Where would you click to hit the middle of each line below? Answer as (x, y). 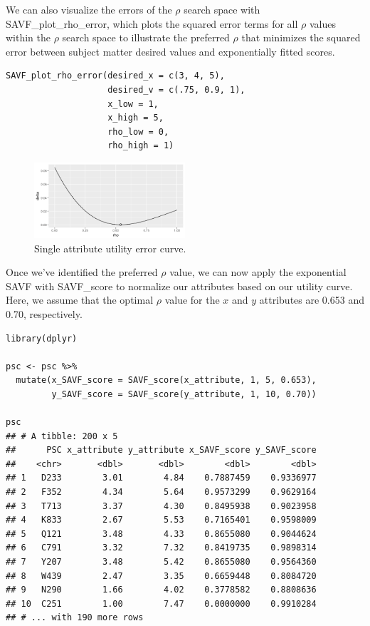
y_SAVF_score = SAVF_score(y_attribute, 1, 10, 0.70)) (184, 394)
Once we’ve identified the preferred (82, 272)
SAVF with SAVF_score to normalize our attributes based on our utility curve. (179, 286)
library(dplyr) (42, 338)
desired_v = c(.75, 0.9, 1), (176, 89)
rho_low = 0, (138, 132)
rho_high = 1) (141, 146)
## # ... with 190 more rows (75, 618)
